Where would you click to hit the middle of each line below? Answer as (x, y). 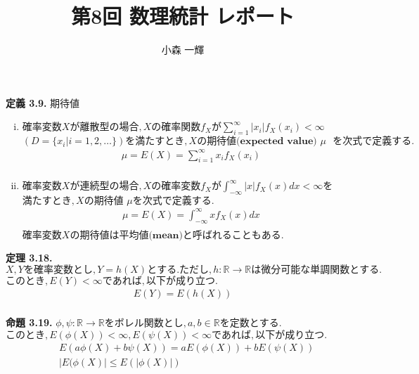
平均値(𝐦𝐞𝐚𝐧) (151, 235)
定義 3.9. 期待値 (43, 102)
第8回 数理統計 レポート (183, 16)
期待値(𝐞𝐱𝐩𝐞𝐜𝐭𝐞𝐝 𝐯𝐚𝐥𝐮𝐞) (262, 142)
